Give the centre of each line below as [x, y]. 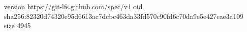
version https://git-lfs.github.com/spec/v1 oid [73, 6]
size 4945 [17, 25]
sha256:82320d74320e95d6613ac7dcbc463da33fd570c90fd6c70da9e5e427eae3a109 [124, 16]
